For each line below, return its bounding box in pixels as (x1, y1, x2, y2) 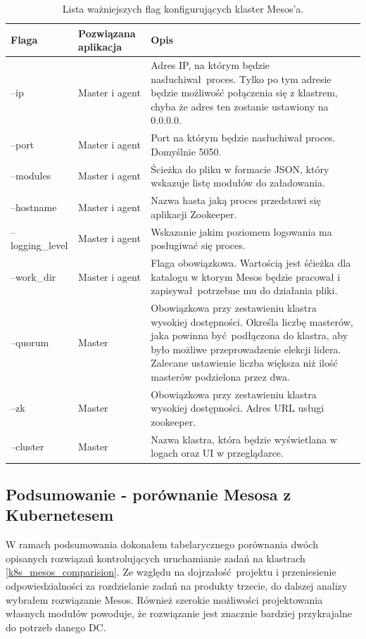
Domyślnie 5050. (151, 144, 222, 158)
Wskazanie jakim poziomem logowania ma (151, 224, 332, 239)
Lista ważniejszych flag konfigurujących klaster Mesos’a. (62, 1, 304, 15)
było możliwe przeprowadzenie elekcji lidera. (151, 341, 341, 356)
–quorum (11, 335, 49, 350)
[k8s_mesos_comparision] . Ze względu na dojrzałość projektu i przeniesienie (6, 564, 336, 579)
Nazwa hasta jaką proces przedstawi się (151, 193, 321, 208)
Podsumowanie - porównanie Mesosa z (6, 483, 291, 505)
